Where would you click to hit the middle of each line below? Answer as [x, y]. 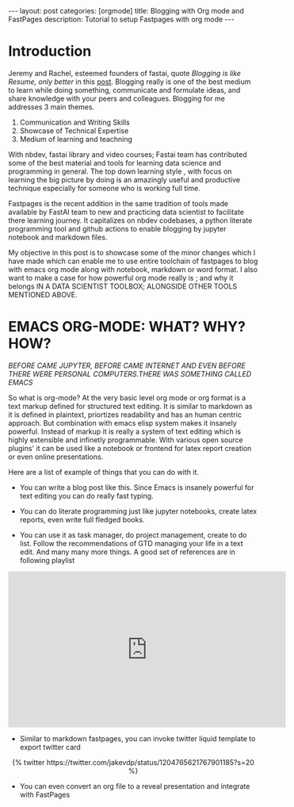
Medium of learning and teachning [76, 139]
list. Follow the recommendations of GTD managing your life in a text [131, 543]
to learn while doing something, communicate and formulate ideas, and [124, 90]
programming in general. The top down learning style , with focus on [120, 171]
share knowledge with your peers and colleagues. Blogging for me [117, 98]
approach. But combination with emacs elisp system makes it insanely [123, 423]
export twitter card [50, 747]
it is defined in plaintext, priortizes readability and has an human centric [125, 415]
